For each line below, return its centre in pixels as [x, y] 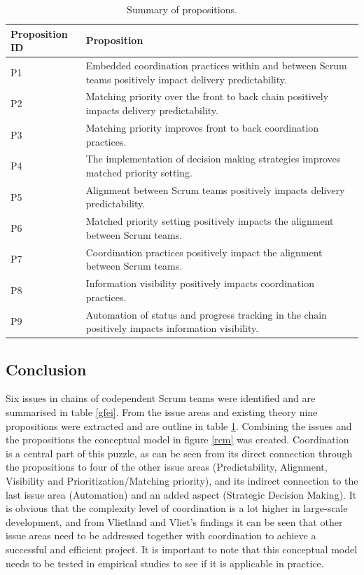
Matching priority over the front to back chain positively [207, 96]
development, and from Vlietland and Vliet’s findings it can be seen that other [174, 521]
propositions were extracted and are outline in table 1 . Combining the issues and [179, 425]
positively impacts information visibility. [172, 328]
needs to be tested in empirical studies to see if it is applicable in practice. [165, 563]
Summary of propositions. [182, 9]
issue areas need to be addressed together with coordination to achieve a [161, 535]
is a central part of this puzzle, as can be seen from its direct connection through [179, 453]
